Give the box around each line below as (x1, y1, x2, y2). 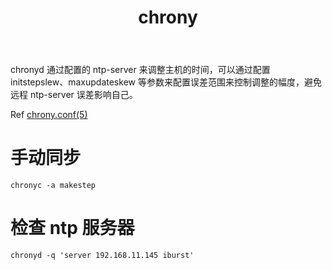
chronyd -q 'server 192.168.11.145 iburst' (10, 251, 195, 261)
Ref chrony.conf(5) (10, 109, 88, 121)
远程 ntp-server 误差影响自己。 (10, 89, 138, 101)
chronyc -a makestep (10, 181, 97, 191)
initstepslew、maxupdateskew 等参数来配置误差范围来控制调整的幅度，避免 (10, 76, 322, 88)
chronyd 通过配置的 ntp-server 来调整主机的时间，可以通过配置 (10, 64, 271, 76)
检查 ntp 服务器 (10, 217, 135, 240)
